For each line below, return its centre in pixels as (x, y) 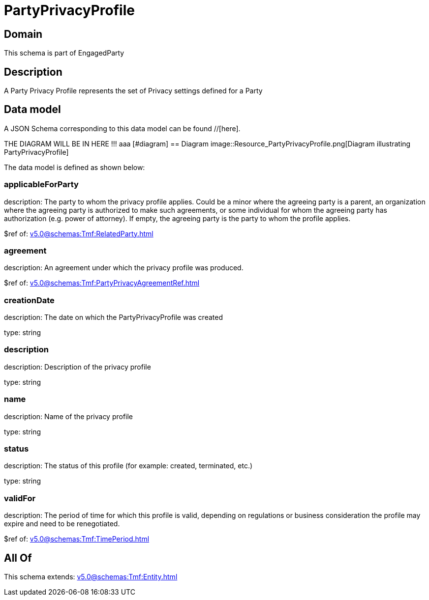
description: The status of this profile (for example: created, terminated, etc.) (128, 466)
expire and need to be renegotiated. (62, 524)
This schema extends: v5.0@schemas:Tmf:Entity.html (91, 576)
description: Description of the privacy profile (77, 367)
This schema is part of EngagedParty (64, 53)
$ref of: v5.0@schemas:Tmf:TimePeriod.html (77, 539)
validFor (20, 498)
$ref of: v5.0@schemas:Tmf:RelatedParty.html (79, 233)
